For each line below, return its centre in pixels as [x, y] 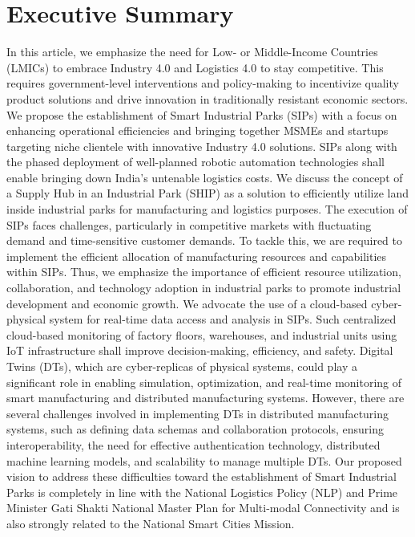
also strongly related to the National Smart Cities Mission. [151, 523]
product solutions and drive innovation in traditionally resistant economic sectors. [207, 98]
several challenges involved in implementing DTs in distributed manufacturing [198, 413]
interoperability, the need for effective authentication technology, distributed [193, 444]
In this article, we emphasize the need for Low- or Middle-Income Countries [192, 52]
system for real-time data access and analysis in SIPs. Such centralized [223, 319]
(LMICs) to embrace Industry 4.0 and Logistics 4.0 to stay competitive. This [195, 67]
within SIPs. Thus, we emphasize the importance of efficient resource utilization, [204, 272]
